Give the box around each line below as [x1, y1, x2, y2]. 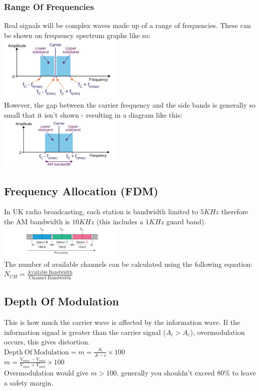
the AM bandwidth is [4, 216, 70, 226]
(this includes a [96, 216, 143, 226]
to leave [232, 367, 256, 378]
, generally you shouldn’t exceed [116, 367, 215, 378]
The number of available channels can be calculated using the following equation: [4, 258, 252, 269]
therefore [221, 206, 248, 217]
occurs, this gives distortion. [4, 336, 90, 347]
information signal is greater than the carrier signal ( [4, 326, 166, 337]
